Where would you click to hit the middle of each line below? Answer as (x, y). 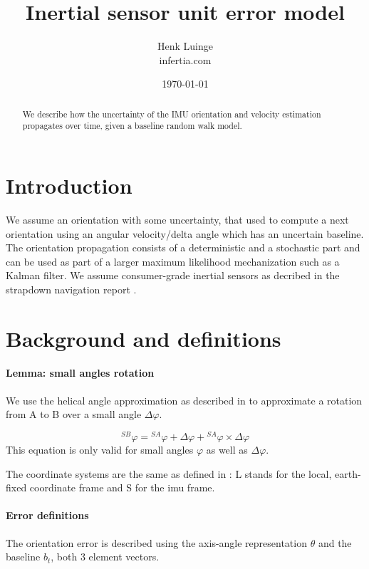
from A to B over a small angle (74, 414)
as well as (227, 449)
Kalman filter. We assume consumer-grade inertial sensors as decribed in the (173, 275)
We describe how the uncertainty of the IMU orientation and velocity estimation (172, 114)
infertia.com (185, 59)
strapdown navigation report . (71, 289)
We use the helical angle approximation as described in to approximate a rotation (184, 400)
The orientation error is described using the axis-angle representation (156, 542)
